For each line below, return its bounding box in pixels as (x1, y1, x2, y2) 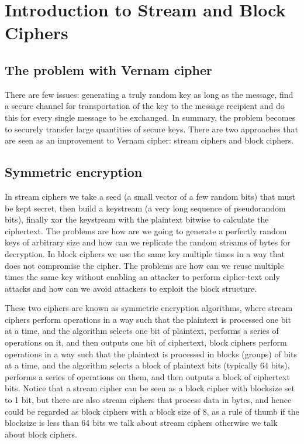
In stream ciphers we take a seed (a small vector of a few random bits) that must (5, 190, 296, 202)
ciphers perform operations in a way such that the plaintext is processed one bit (5, 313, 291, 325)
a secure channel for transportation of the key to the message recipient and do (5, 100, 285, 112)
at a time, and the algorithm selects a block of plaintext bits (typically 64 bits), (5, 359, 290, 371)
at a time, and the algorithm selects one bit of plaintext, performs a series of (5, 325, 279, 337)
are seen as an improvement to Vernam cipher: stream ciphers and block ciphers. (5, 134, 294, 146)
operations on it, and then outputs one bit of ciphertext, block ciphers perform (5, 336, 287, 349)
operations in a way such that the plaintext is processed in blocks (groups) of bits (5, 347, 298, 360)
